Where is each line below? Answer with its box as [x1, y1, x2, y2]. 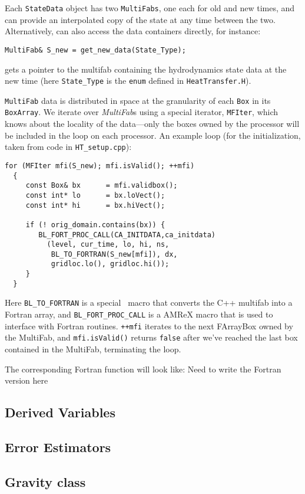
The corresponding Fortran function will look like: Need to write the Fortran [5, 362, 281, 375]
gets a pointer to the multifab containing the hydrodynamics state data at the [5, 63, 287, 75]
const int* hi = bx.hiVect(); [25, 201, 165, 210]
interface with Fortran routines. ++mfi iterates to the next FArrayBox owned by [5, 319, 293, 332]
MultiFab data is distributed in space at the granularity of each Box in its [5, 94, 271, 106]
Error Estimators [5, 438, 111, 456]
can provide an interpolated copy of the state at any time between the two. [5, 13, 276, 25]
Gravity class [5, 472, 86, 490]
